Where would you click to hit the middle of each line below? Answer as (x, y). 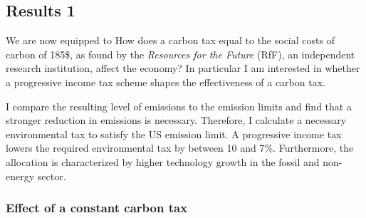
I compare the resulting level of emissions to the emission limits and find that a (179, 106)
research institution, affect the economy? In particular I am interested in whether (183, 68)
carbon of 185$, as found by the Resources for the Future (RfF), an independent (181, 54)
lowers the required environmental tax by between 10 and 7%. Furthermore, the (180, 148)
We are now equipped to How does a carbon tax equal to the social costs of (170, 40)
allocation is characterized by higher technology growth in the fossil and (163, 161)
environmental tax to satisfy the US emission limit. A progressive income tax (174, 134)
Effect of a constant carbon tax (97, 208)
